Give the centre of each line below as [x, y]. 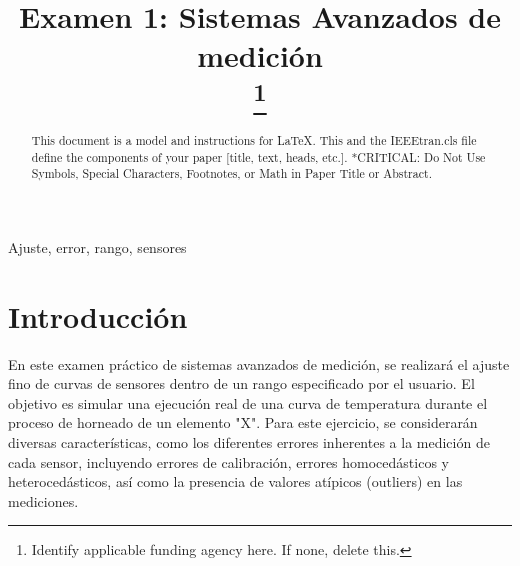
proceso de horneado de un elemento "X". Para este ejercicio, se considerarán [243, 422]
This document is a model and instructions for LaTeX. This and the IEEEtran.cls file [254, 140]
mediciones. [43, 500]
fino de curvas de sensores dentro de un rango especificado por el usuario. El [241, 383]
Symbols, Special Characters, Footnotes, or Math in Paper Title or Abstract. [231, 173]
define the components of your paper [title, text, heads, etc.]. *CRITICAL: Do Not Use [258, 156]
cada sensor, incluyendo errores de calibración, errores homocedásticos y [228, 461]
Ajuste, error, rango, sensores [97, 246]
